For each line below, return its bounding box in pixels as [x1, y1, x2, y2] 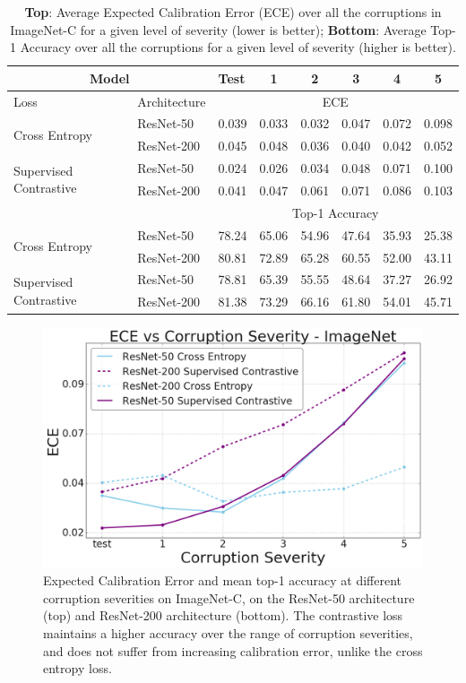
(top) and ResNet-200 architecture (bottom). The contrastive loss [43, 606, 403, 625]
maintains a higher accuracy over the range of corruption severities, [43, 624, 413, 642]
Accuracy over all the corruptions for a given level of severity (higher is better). [20, 38, 456, 56]
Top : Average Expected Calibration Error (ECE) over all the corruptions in [24, 3, 442, 21]
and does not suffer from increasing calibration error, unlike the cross [43, 641, 423, 660]
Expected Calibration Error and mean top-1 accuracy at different [43, 571, 402, 590]
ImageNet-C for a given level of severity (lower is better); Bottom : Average [10, 20, 427, 39]
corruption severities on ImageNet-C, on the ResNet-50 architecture [43, 588, 415, 607]
